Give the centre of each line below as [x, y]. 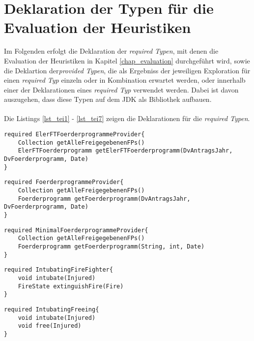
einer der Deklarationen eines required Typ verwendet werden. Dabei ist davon [121, 89]
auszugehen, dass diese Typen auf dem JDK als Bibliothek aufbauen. [108, 99]
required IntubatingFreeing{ [52, 309]
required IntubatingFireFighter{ [58, 270]
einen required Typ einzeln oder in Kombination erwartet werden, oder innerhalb [125, 80]
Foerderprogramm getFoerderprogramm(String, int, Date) [111, 246]
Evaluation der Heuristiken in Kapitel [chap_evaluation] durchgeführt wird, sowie [127, 60]
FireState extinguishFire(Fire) [71, 286]
